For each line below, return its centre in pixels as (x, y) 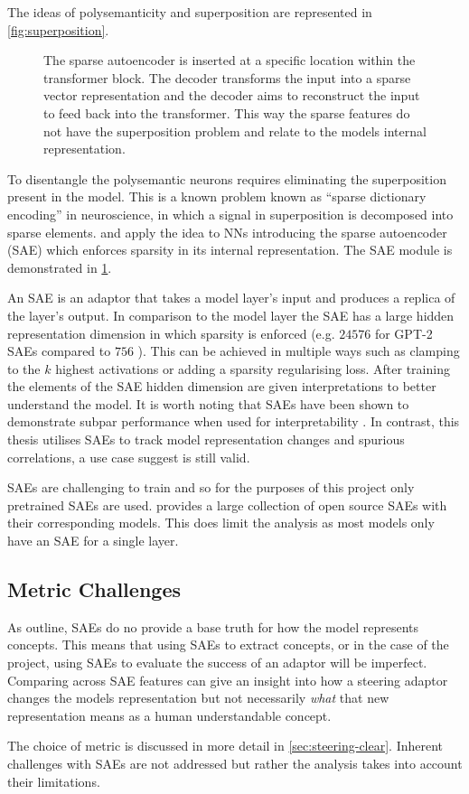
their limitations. (54, 781)
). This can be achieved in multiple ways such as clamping (299, 351)
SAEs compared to (59, 351)
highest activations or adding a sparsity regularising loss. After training (253, 368)
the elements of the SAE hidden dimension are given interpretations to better (222, 386)
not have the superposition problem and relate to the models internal (235, 131)
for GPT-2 (403, 333)
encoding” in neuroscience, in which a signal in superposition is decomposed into (230, 214)
